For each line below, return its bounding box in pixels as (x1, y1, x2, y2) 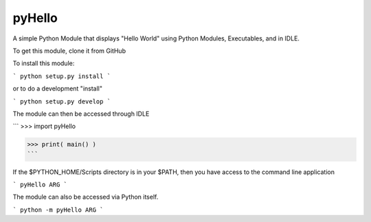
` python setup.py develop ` (12, 97, 111, 106)
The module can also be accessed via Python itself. (12, 193, 159, 201)
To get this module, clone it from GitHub (12, 47, 126, 55)
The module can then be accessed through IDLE (12, 110, 150, 118)
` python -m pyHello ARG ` (12, 206, 104, 214)
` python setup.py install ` (12, 72, 111, 80)
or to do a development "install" (12, 84, 103, 92)
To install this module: (12, 59, 75, 68)
